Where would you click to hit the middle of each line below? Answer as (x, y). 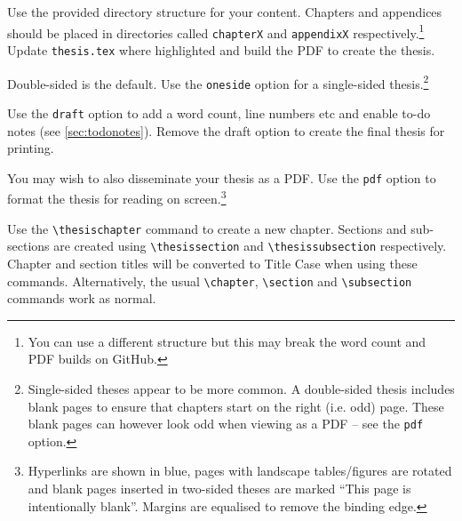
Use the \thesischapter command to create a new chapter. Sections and (207, 228)
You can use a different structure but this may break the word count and (227, 341)
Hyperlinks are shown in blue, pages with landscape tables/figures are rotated (240, 471)
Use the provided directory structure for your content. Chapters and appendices (225, 12)
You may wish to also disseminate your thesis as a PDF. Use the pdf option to (222, 177)
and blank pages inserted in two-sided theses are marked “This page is (219, 488)
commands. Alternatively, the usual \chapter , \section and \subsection (210, 281)
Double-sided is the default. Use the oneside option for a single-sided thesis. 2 (218, 82)
